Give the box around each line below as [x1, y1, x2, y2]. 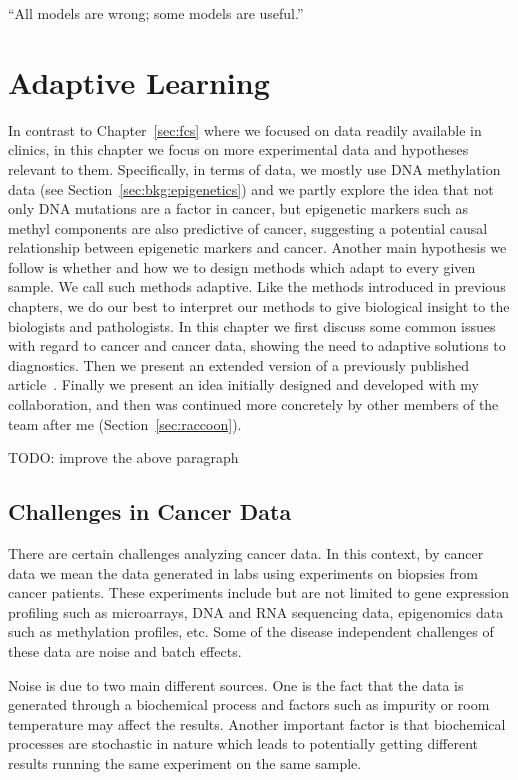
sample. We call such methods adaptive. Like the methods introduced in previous [8, 276, 506, 297]
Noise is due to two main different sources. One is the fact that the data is [8, 674, 464, 695]
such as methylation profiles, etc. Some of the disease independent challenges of [8, 621, 494, 642]
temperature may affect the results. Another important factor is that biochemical [8, 713, 506, 734]
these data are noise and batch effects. [8, 640, 242, 661]
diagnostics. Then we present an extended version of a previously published [8, 354, 470, 375]
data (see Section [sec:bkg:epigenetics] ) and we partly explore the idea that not [8, 178, 494, 199]
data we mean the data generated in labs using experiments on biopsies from [8, 562, 478, 583]
